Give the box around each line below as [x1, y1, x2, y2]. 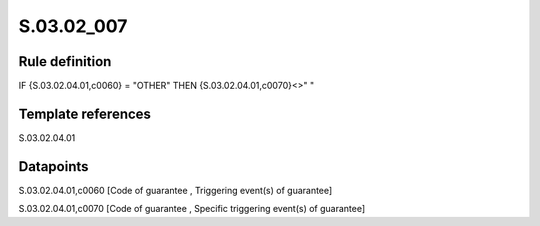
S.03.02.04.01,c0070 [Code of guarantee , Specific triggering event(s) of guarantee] [18, 203, 366, 215]
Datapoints [18, 158, 89, 175]
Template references [18, 105, 152, 122]
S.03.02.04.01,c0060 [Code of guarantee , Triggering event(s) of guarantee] [18, 184, 333, 196]
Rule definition [18, 53, 112, 70]
